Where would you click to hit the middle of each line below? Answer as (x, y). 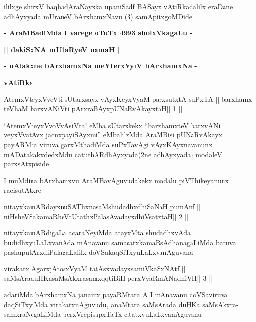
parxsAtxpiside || (30, 164)
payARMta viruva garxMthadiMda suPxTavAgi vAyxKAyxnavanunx (108, 144)
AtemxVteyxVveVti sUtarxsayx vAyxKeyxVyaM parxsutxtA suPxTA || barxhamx (128, 99)
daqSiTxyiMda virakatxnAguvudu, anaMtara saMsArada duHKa (102, 304)
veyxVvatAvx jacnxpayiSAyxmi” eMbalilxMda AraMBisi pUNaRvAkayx (113, 135)
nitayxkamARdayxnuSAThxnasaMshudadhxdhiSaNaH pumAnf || (102, 206)
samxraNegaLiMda (32, 314)
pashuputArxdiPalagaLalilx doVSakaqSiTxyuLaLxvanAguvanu (99, 252)
